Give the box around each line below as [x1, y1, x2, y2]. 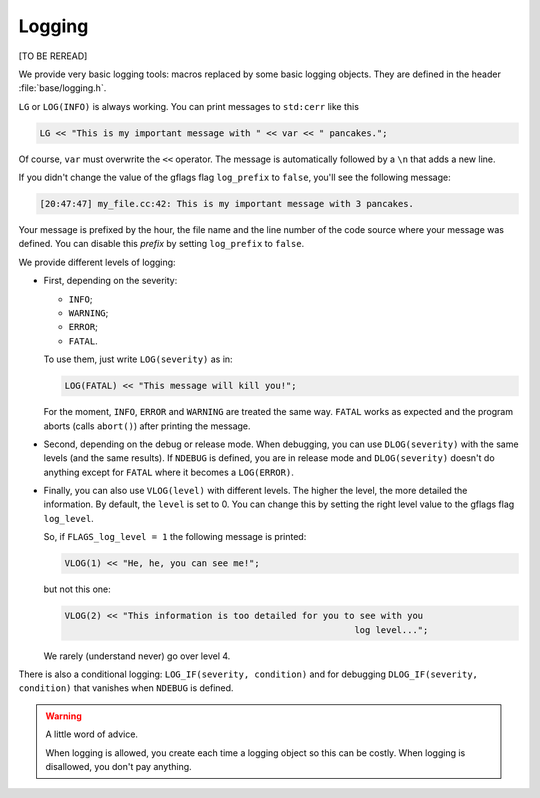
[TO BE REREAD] [18, 50, 88, 62]
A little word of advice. [45, 728, 139, 740]
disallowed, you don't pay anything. [45, 760, 192, 772]
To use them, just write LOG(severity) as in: [43, 353, 234, 365]
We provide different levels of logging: [18, 256, 176, 268]
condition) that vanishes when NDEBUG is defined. [18, 682, 234, 694]
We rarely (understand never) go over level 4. [43, 650, 231, 662]
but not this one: [43, 583, 111, 595]
